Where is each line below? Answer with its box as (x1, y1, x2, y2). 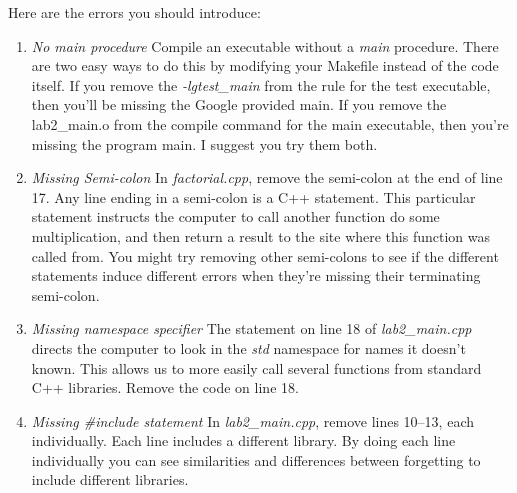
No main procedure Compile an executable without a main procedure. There (31, 35, 499, 56)
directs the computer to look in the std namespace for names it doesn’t (31, 337, 466, 358)
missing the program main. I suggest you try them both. (31, 133, 378, 154)
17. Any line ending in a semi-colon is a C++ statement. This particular (31, 186, 476, 207)
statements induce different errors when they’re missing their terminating (31, 265, 481, 286)
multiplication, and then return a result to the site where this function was (31, 225, 491, 246)
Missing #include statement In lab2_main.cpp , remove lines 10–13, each (31, 410, 474, 431)
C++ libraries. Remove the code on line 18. (31, 377, 299, 398)
